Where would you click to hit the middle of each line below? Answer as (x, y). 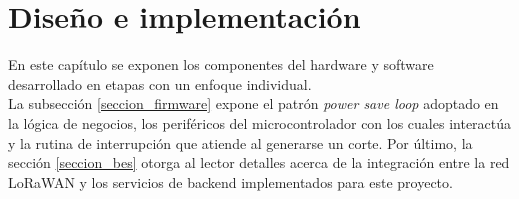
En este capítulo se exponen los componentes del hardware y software (221, 64)
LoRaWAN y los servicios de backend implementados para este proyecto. (230, 181)
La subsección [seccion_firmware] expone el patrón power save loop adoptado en (253, 103)
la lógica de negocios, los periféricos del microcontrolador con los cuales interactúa (260, 122)
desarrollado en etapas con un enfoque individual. (160, 83)
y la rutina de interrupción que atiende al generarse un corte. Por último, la (240, 142)
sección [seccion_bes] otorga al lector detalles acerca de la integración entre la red (259, 162)
